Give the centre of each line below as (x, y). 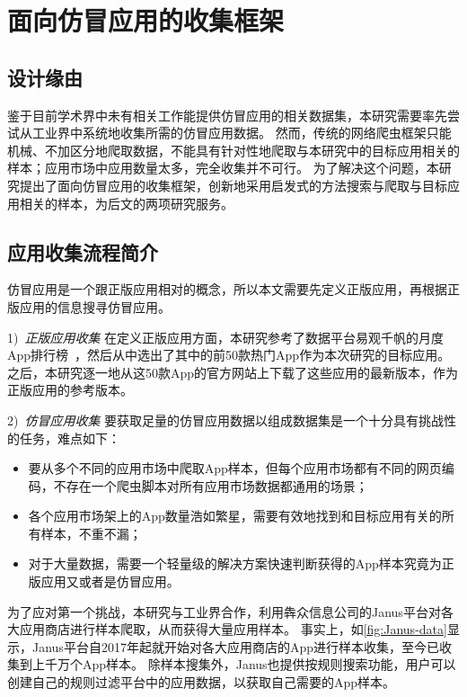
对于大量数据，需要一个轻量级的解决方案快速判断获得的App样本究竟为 (235, 563)
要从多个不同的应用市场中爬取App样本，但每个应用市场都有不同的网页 (235, 468)
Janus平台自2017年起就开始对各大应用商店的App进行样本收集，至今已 (235, 646)
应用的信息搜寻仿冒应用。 (95, 306)
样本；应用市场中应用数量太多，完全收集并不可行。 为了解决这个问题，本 (223, 168)
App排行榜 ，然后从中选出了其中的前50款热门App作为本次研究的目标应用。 (229, 355)
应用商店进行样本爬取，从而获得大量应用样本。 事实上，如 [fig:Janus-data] (233, 629)
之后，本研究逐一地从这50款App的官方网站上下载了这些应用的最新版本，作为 (233, 372)
